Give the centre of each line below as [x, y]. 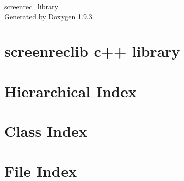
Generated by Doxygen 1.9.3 [48, 16]
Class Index [46, 131]
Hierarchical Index [70, 91]
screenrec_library [31, 6]
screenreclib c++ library [92, 51]
